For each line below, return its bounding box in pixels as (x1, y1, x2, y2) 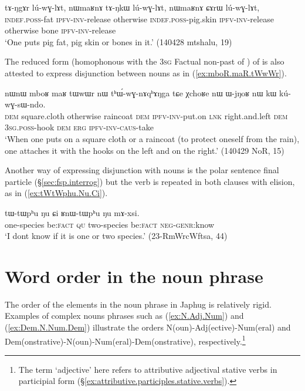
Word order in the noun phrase (5, 264, 263, 288)
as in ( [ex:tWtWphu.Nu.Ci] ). (5, 187, 108, 199)
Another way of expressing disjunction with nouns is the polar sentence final (5, 164, 279, 176)
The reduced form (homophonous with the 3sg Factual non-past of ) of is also (5, 55, 284, 68)
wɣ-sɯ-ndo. (5, 98, 46, 110)
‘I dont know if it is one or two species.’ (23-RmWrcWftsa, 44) (5, 230, 228, 242)
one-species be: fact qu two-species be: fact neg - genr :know (5, 218, 215, 230)
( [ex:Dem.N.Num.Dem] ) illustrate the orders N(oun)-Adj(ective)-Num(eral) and (5, 321, 291, 333)
